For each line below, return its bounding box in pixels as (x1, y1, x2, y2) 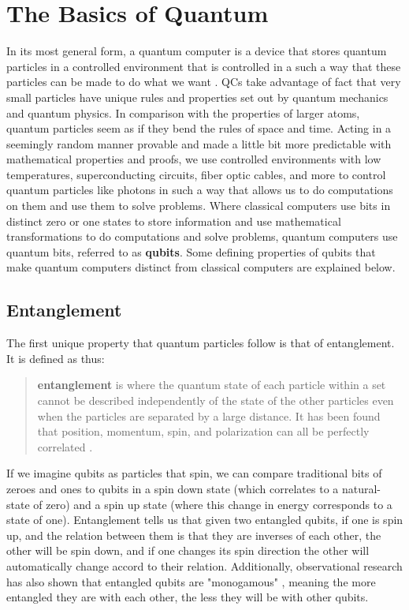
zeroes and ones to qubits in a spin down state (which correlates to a (6, 480, 339, 496)
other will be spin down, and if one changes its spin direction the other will (6, 542, 370, 559)
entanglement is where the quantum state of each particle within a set (37, 376, 386, 393)
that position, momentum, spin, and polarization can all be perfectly (37, 423, 370, 440)
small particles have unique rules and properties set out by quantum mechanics (6, 88, 389, 105)
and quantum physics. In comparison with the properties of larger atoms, (6, 104, 360, 121)
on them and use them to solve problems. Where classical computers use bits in (6, 197, 391, 214)
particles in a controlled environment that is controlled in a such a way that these (6, 58, 401, 74)
